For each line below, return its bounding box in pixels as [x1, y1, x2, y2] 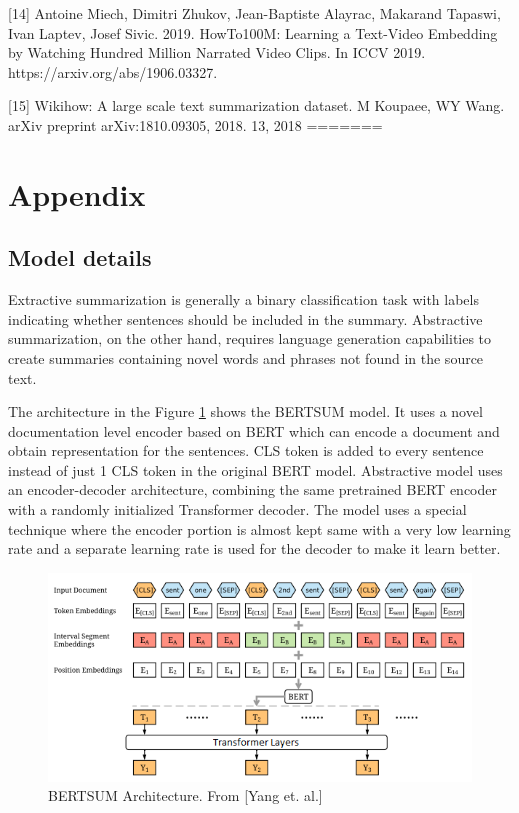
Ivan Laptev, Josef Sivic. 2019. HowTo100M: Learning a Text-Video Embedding [8, 22, 498, 43]
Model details [8, 242, 152, 273]
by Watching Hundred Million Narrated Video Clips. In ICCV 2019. [8, 42, 426, 63]
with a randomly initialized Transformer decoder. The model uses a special [8, 499, 467, 520]
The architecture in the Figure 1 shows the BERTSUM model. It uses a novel [8, 401, 483, 422]
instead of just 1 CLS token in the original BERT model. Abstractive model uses [8, 459, 503, 480]
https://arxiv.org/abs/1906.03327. [8, 61, 218, 82]
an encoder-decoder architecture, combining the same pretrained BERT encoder [8, 479, 497, 500]
